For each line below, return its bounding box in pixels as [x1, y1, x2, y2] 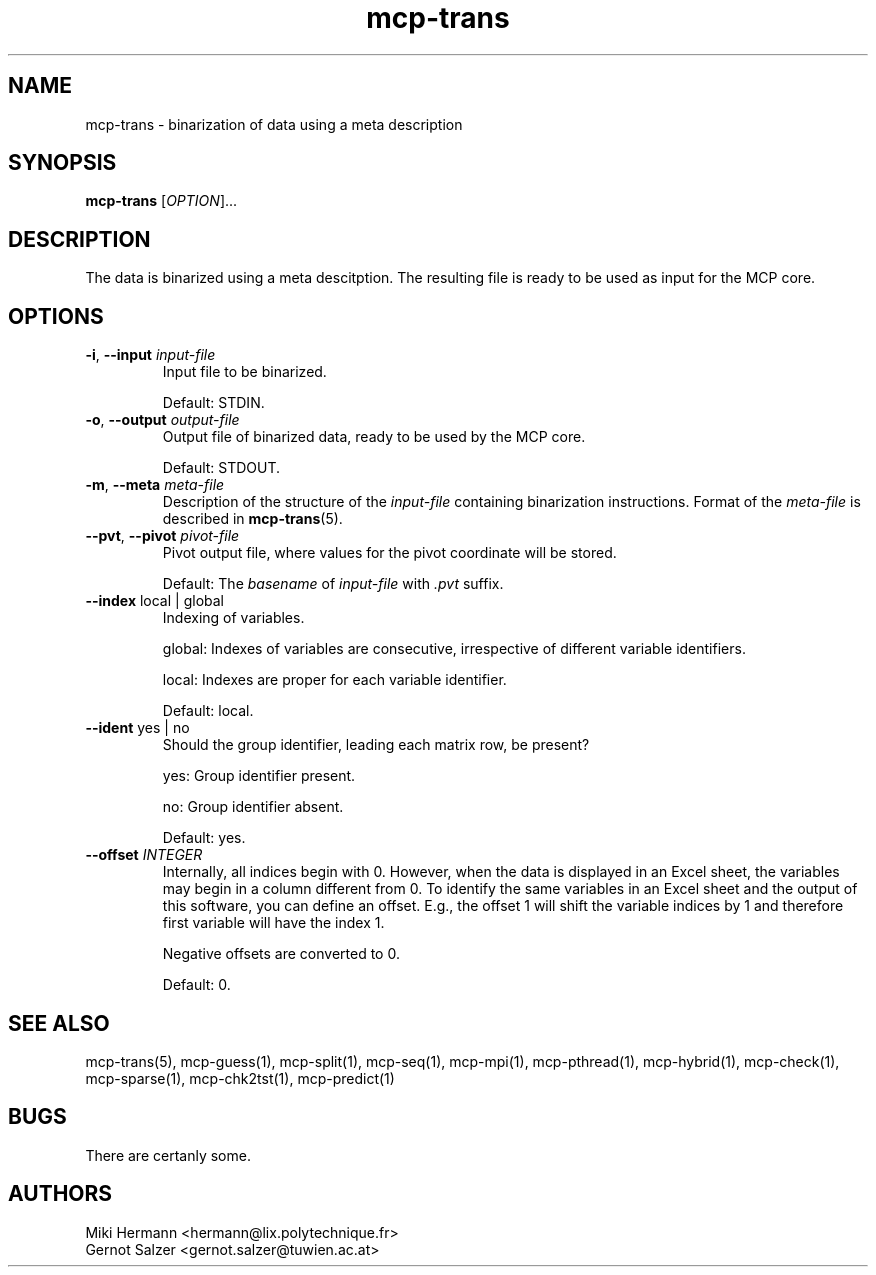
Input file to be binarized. [162, 363, 327, 381]
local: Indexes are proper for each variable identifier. [162, 671, 507, 689]
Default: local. [162, 702, 254, 720]
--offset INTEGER [85, 846, 203, 864]
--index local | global [85, 592, 224, 610]
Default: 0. [162, 976, 231, 994]
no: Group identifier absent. [162, 798, 344, 816]
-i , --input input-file [85, 346, 216, 364]
